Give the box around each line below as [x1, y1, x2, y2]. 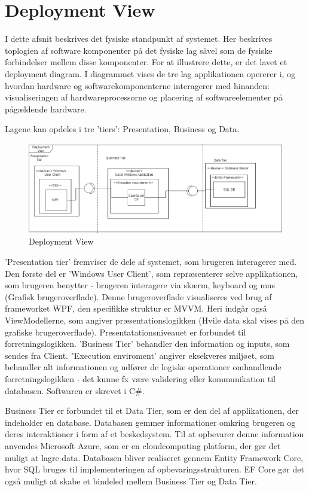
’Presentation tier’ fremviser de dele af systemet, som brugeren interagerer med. [5, 255, 297, 268]
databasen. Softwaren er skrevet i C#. [5, 384, 145, 397]
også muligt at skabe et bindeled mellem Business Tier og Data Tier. [5, 474, 257, 487]
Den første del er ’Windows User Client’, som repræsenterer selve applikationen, [5, 267, 298, 279]
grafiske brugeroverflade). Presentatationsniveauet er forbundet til [5, 325, 246, 338]
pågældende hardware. [5, 102, 87, 115]
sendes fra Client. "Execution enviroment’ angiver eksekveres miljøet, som [5, 349, 274, 361]
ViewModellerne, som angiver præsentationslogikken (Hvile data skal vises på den [5, 314, 305, 327]
